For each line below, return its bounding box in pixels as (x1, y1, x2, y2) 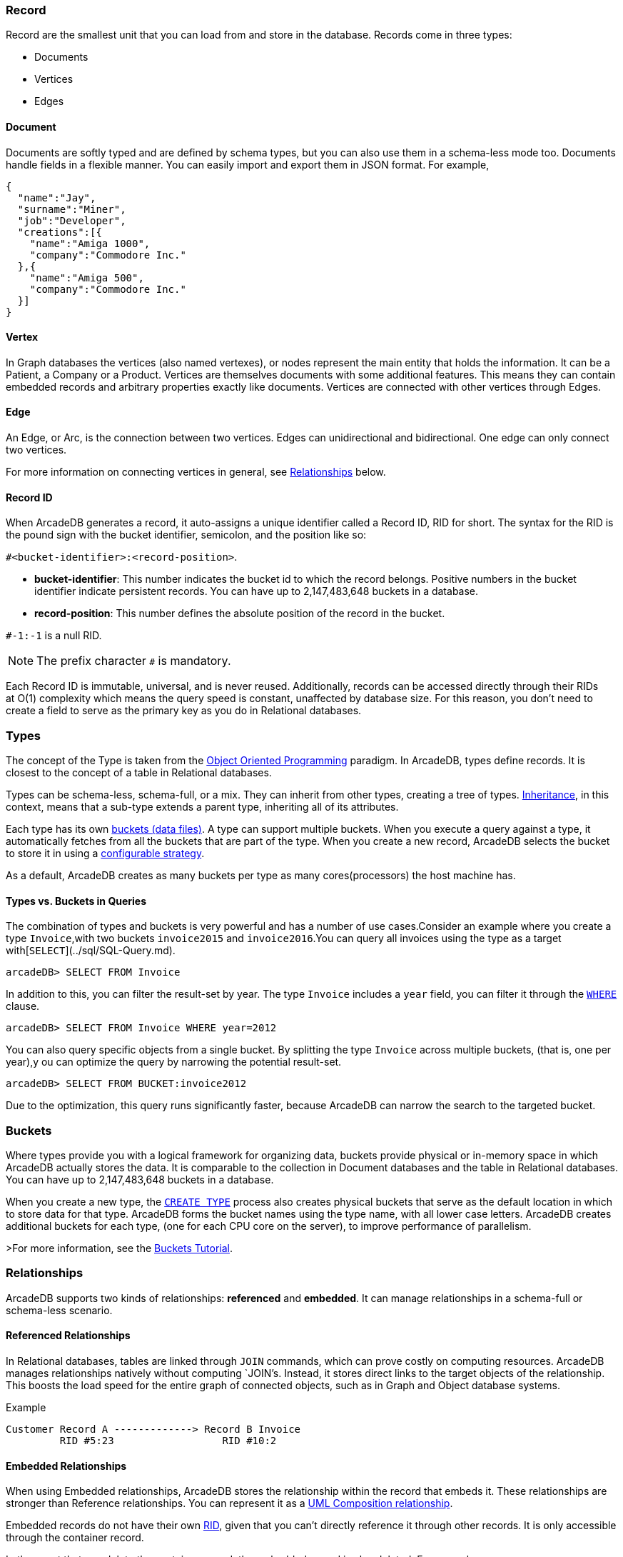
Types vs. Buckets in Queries (6, 894, 147, 907)
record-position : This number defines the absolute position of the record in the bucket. (34, 607, 445, 620)
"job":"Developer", (17, 214, 126, 226)
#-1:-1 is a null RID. (6, 629, 102, 642)
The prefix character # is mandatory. (36, 654, 231, 669)
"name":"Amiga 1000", (29, 237, 151, 249)
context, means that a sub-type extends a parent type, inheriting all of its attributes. (6, 801, 399, 813)
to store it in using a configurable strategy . (6, 847, 205, 859)
